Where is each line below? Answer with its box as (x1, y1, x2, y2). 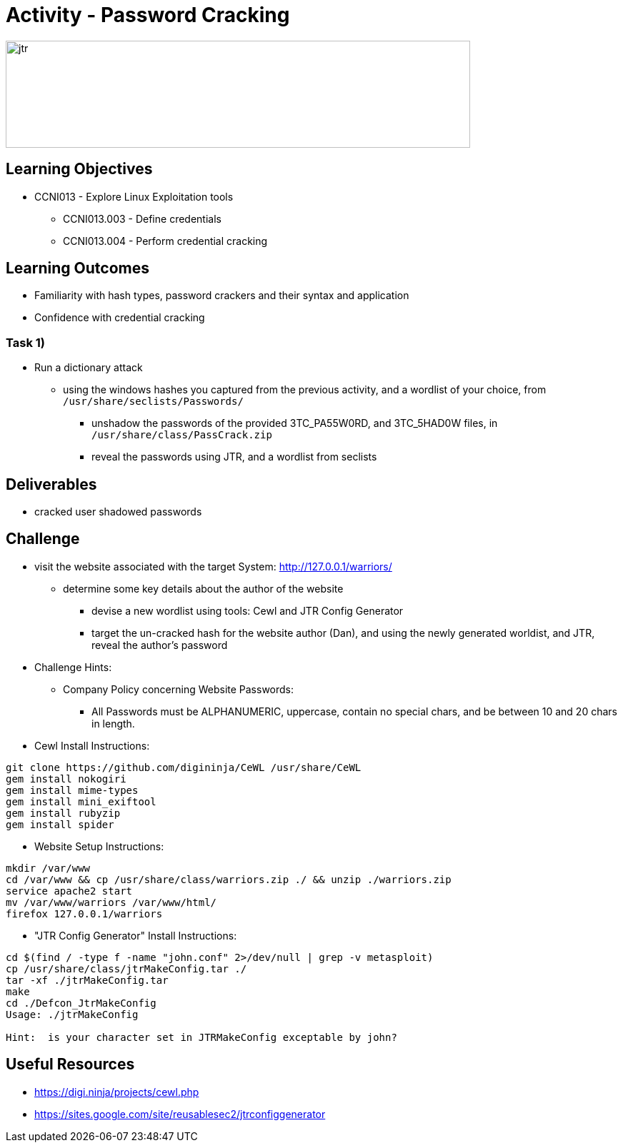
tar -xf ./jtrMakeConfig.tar (6, 974, 169, 986)
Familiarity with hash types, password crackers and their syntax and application (34, 289, 409, 302)
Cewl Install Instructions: (34, 739, 150, 752)
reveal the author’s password (91, 638, 228, 651)
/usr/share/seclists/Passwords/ (63, 396, 244, 408)
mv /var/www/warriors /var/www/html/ (6, 896, 217, 908)
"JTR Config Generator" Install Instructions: (34, 929, 237, 942)
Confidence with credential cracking (34, 311, 205, 324)
